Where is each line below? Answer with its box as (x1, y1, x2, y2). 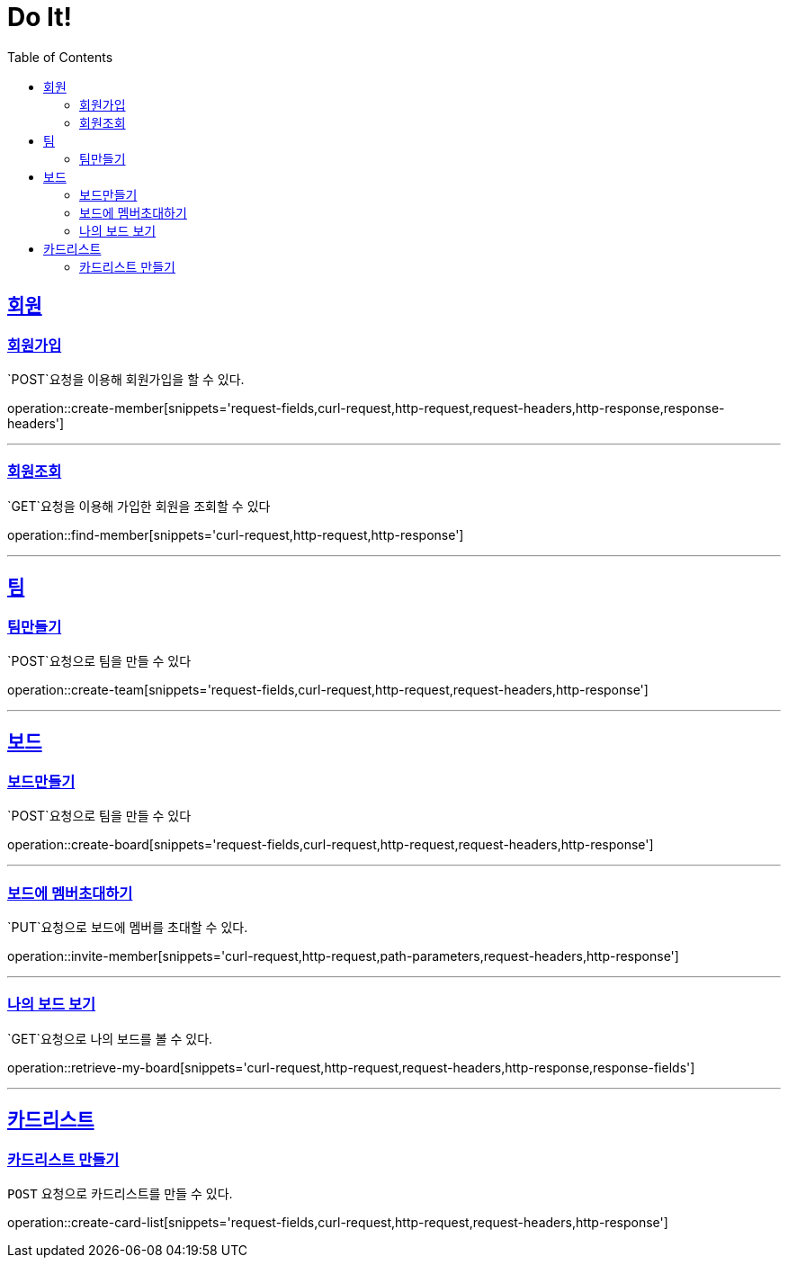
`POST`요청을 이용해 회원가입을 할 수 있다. (7, 371, 245, 387)
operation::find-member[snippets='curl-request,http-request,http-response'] (7, 526, 464, 543)
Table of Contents (7, 49, 113, 65)
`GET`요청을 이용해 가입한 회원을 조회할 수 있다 (7, 498, 271, 514)
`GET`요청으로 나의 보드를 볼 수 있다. (7, 1030, 213, 1046)
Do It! (7, 2, 73, 32)
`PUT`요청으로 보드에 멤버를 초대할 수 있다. (7, 919, 248, 935)
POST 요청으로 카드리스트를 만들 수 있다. (7, 1185, 233, 1201)
